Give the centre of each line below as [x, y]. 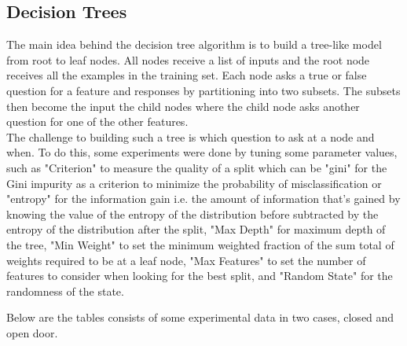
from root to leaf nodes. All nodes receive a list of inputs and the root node [188, 59]
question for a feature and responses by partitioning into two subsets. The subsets [203, 90]
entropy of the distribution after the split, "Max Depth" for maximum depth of [196, 229]
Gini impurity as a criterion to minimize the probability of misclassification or [194, 183]
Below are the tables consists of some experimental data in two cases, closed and [200, 317]
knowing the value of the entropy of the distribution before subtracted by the [192, 213]
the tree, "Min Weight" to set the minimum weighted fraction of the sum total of [200, 244]
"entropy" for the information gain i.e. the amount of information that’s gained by [203, 199]
